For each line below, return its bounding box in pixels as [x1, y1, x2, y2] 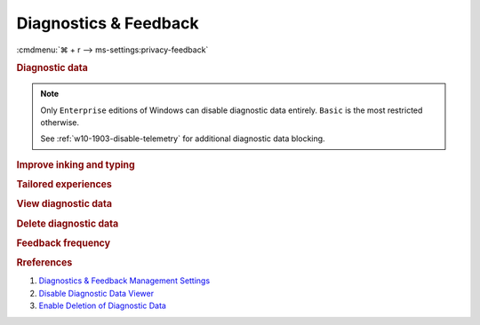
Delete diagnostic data [16, 218, 119, 230]
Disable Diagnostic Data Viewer [38, 288, 155, 298]
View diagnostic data [16, 198, 113, 210]
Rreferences [16, 257, 73, 269]
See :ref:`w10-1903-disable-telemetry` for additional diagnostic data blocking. [40, 133, 325, 144]
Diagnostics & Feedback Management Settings [38, 275, 211, 286]
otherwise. [40, 116, 80, 128]
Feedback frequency [16, 236, 111, 249]
